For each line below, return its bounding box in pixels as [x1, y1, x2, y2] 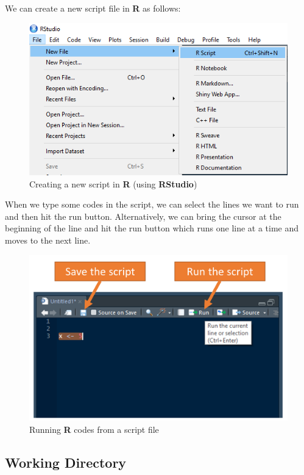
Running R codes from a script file [29, 423, 159, 436]
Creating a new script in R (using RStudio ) [29, 177, 197, 190]
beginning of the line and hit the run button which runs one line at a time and [5, 222, 299, 234]
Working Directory [5, 453, 127, 472]
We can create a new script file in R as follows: [5, 2, 181, 14]
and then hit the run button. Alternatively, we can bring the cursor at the [5, 209, 281, 222]
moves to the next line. [5, 233, 91, 246]
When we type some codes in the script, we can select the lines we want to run [5, 198, 299, 211]
